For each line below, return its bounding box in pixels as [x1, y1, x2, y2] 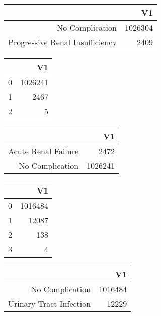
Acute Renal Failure [8, 145, 79, 157]
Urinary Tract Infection [8, 298, 91, 309]
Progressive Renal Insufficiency [8, 36, 117, 48]
